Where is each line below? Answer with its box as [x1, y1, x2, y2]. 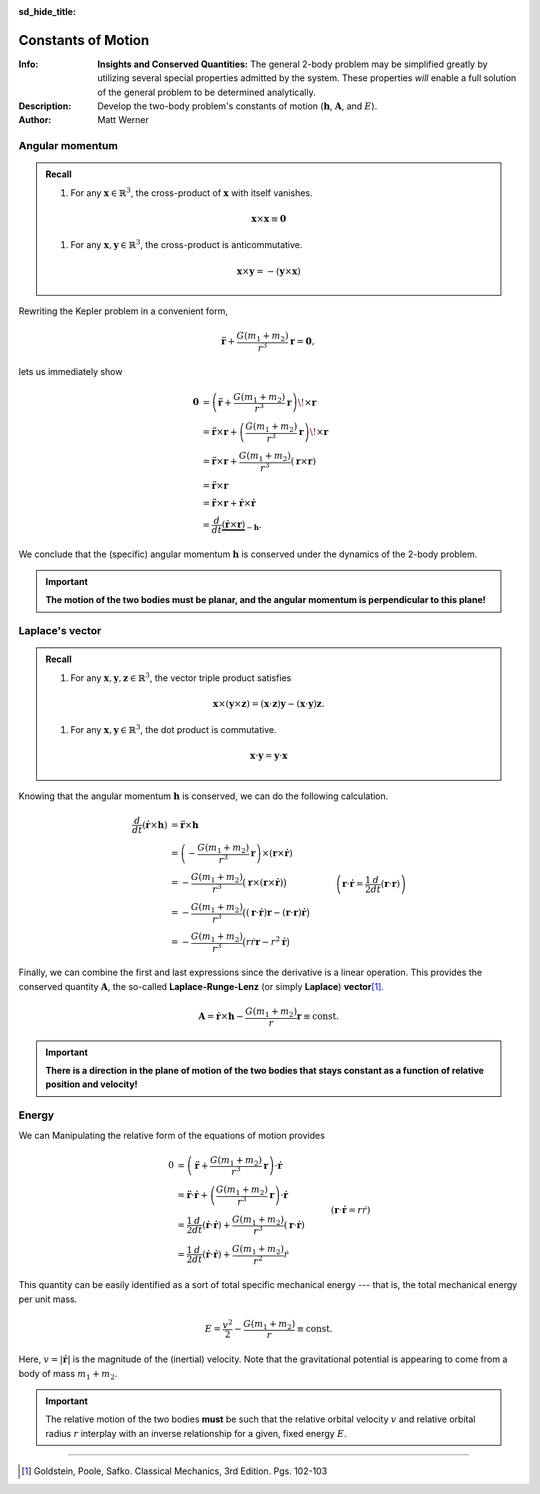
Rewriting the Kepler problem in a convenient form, [18, 305, 229, 317]
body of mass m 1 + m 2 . [18, 1367, 118, 1382]
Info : [18, 58, 39, 70]
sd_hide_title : [18, 6, 77, 17]
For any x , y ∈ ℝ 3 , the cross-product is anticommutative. [70, 238, 303, 251]
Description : [18, 100, 72, 112]
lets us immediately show [18, 366, 123, 378]
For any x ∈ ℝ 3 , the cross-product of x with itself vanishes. [70, 186, 314, 199]
